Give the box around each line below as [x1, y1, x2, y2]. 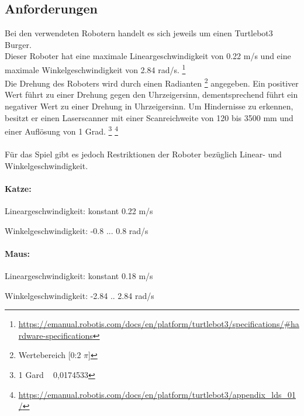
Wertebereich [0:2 [18, 349, 81, 361]
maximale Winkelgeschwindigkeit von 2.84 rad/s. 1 [5, 61, 186, 75]
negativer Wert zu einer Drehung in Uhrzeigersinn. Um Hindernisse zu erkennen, [5, 100, 293, 112]
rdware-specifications [18, 329, 93, 341]
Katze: [5, 182, 32, 194]
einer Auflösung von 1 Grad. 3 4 [5, 123, 118, 137]
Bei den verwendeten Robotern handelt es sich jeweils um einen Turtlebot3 [5, 27, 273, 39]
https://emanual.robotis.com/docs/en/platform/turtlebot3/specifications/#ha [18, 318, 299, 330]
